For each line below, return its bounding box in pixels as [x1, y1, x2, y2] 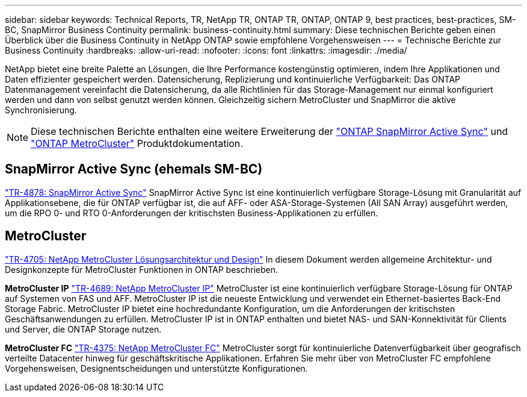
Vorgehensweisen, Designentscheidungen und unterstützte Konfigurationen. [5, 363, 308, 374]
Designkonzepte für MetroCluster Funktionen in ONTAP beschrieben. [5, 264, 279, 275]
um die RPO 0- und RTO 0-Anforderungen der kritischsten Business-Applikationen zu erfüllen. [5, 207, 378, 218]
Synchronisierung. [5, 105, 77, 115]
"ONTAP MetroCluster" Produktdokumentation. [31, 137, 243, 149]
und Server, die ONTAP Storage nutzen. [5, 324, 162, 334]
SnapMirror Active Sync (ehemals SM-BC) [5, 161, 263, 177]
